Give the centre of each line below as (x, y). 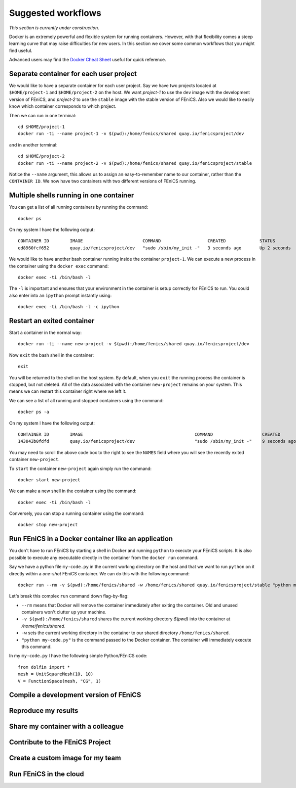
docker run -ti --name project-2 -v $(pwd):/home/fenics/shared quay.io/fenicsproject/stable (135, 163)
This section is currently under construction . (54, 28)
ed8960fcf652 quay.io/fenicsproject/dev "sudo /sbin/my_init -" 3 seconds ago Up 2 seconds (154, 248)
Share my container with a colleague (66, 726)
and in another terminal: (33, 145)
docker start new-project (49, 480)
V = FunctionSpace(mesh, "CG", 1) (59, 681)
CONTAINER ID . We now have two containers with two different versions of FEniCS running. (103, 181)
